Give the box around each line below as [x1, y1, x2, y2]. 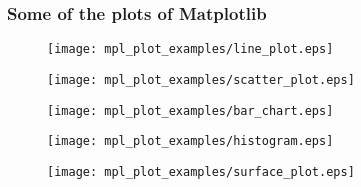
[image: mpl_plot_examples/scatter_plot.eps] [47, 72, 355, 87]
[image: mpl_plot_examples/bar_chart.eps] [47, 103, 334, 118]
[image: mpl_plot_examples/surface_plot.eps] [47, 164, 355, 179]
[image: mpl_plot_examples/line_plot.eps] [47, 42, 334, 57]
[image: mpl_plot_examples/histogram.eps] [47, 134, 334, 149]
